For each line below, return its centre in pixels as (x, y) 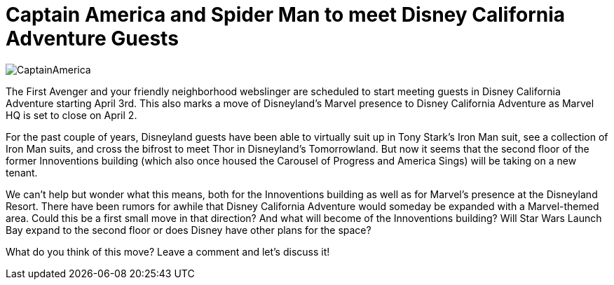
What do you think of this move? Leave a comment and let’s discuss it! (168, 251)
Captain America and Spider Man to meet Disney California (286, 15)
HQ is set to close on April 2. (71, 115)
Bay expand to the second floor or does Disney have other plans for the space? (189, 230)
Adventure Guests (92, 39)
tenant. (22, 172)
